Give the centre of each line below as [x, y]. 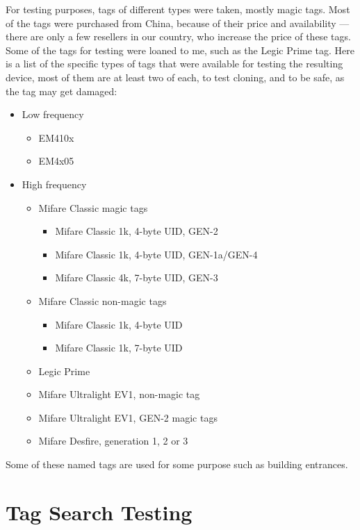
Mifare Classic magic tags [93, 207]
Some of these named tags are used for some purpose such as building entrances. [177, 464]
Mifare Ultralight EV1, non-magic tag [119, 394]
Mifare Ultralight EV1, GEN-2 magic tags [128, 417]
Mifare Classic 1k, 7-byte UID [119, 348]
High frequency [54, 184]
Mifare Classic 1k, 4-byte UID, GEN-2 [137, 231]
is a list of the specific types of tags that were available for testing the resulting [174, 64]
